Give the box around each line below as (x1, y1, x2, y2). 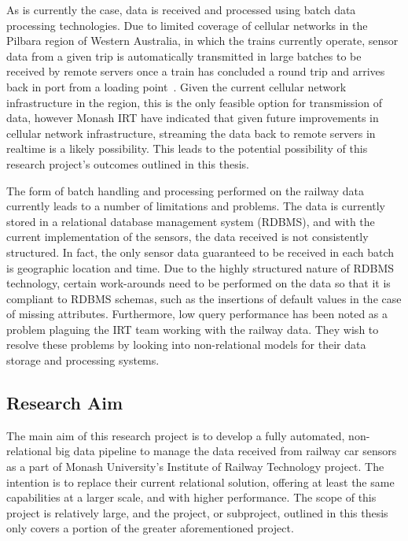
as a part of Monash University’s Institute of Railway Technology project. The (6, 458, 384, 475)
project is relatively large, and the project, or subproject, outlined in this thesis (6, 504, 388, 521)
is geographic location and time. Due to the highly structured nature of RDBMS (6, 259, 395, 276)
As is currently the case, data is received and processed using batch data (6, 2, 356, 17)
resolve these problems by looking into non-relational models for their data (6, 336, 366, 353)
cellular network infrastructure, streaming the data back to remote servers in (6, 124, 376, 141)
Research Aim (6, 391, 123, 415)
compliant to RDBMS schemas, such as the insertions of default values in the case (6, 290, 402, 306)
